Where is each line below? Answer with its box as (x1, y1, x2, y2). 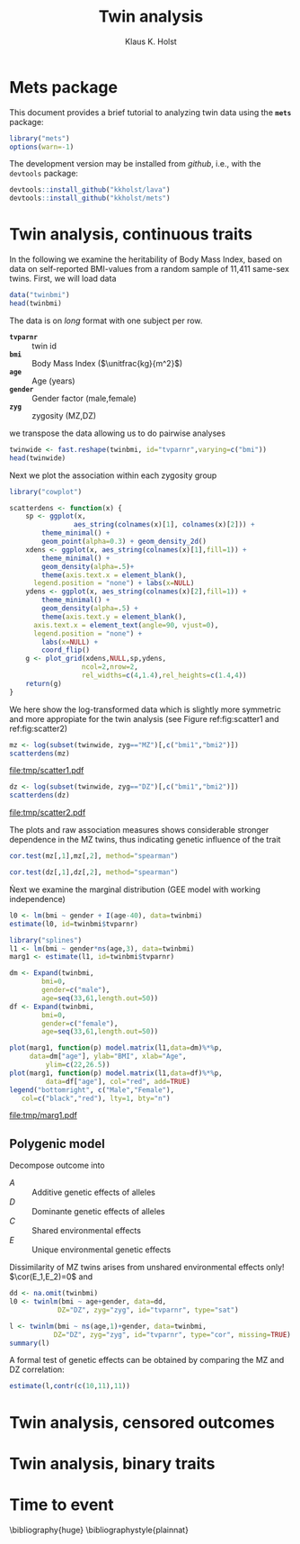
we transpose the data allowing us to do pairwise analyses (9, 428, 226, 438)
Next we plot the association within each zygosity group (9, 470, 217, 481)
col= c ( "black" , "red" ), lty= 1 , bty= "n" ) (21, 1094, 171, 1103)
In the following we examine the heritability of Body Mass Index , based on (9, 254, 283, 265)
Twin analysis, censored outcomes (9, 1412, 276, 1432)
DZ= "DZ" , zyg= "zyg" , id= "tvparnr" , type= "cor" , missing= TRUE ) (53, 1330, 292, 1339)
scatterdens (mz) (9, 749, 70, 758)
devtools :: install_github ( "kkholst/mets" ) (9, 194, 171, 203)
